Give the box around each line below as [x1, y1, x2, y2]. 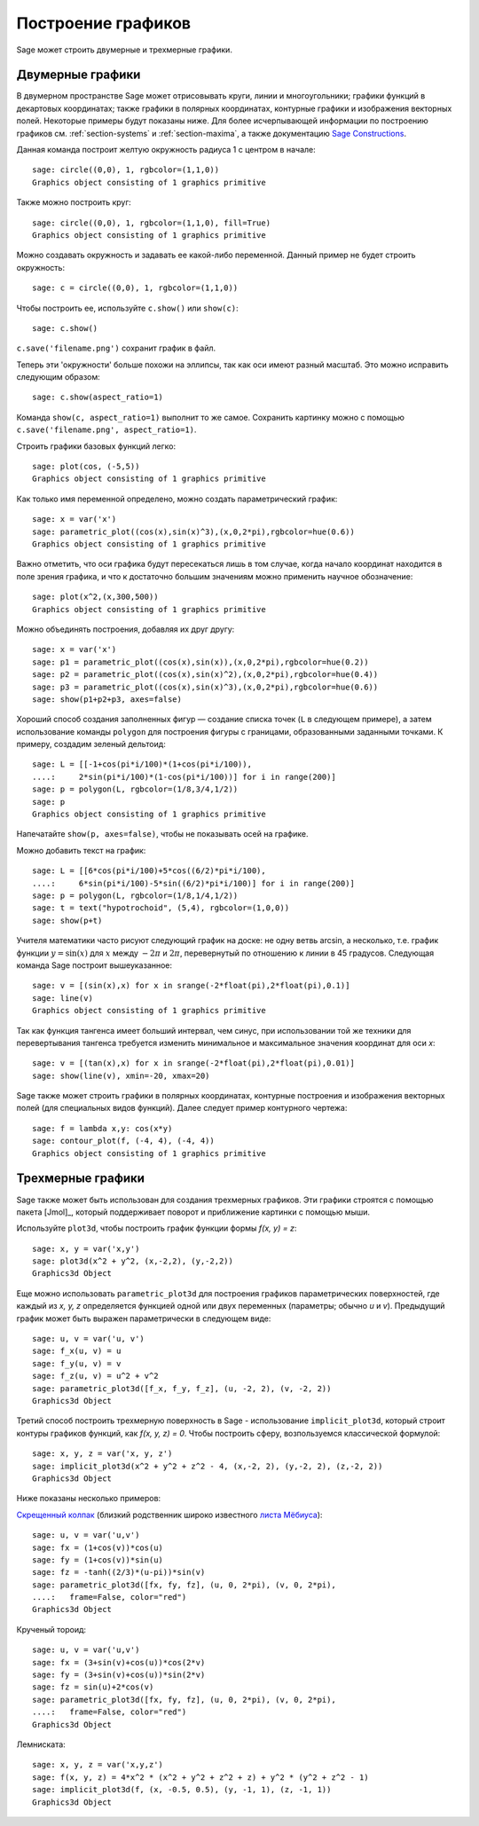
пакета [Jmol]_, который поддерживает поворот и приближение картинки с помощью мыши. [16, 1207, 371, 1217]
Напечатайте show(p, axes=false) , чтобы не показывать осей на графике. [16, 829, 309, 839]
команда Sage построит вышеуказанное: [16, 959, 173, 971]
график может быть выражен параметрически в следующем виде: [16, 1313, 271, 1324]
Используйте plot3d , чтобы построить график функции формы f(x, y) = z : [16, 1223, 297, 1233]
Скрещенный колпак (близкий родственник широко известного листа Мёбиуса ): [16, 1509, 323, 1520]
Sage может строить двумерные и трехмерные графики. [16, 44, 232, 55]
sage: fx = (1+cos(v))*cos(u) [32, 1542, 164, 1553]
